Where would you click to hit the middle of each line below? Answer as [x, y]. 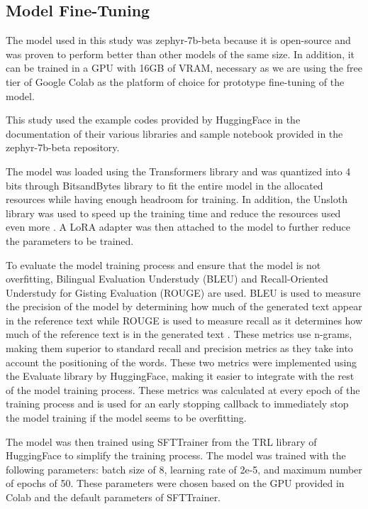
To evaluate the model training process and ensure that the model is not [163, 264]
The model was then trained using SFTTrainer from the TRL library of [161, 441]
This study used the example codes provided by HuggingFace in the [153, 120]
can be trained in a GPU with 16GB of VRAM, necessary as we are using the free [184, 68]
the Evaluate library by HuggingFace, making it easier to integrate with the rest [180, 376]
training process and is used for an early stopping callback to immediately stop [177, 404]
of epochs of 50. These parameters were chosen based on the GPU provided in [175, 483]
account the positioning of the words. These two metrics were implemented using [182, 362]
